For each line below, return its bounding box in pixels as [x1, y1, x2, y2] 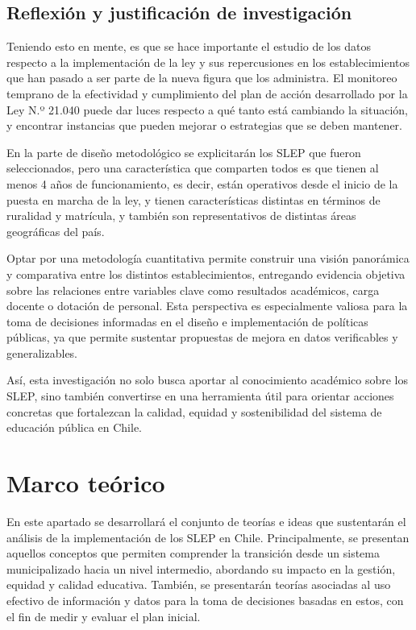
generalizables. [6, 344, 78, 361]
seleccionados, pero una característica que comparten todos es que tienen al [6, 160, 379, 176]
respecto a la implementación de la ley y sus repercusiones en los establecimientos [6, 53, 410, 70]
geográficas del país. [6, 222, 105, 239]
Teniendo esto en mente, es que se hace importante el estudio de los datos [6, 38, 371, 55]
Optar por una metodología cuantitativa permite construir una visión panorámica [6, 250, 410, 267]
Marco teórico [6, 466, 165, 499]
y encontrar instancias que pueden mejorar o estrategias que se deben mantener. [6, 117, 402, 134]
